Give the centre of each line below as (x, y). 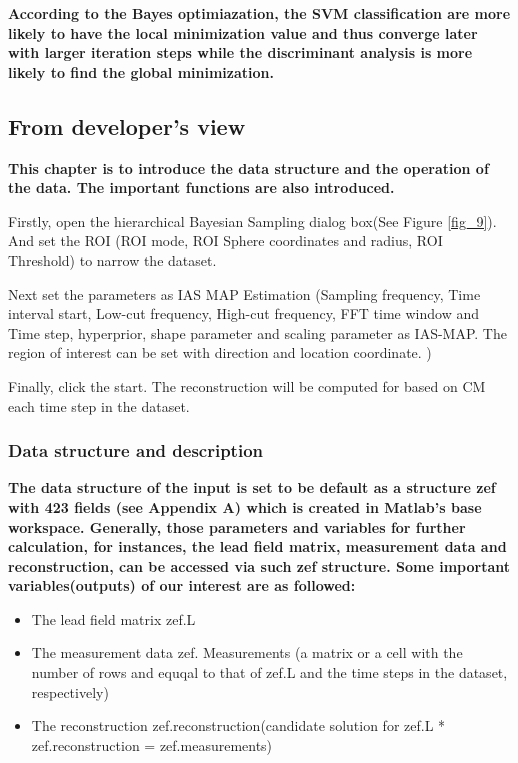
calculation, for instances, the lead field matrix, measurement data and (257, 546)
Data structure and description (136, 450)
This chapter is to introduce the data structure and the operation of (248, 167)
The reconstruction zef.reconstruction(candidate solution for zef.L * (238, 725)
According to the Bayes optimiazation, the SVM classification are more (259, 13)
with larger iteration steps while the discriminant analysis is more (240, 52)
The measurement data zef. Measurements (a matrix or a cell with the (247, 652)
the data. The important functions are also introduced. (201, 187)
